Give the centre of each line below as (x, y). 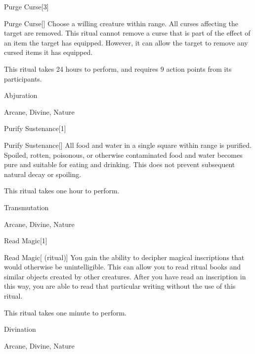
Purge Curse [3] (26, 6)
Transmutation (26, 207)
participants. (23, 78)
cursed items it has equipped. (48, 52)
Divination (20, 329)
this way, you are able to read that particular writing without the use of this (120, 286)
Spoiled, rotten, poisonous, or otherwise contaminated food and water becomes (123, 155)
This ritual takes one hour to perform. (62, 191)
